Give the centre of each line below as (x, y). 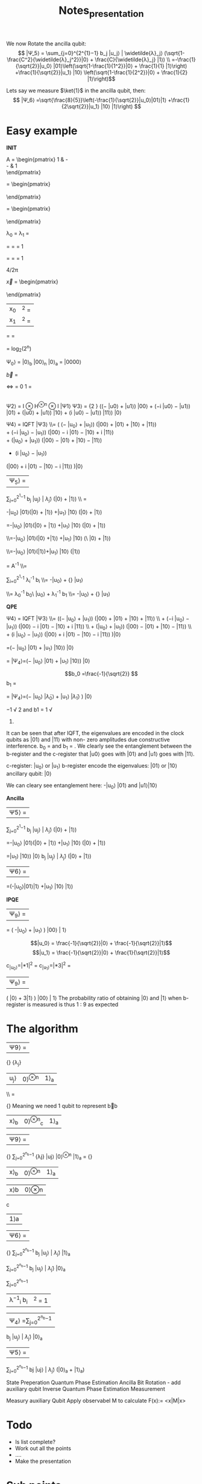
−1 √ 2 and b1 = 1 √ (30, 710)
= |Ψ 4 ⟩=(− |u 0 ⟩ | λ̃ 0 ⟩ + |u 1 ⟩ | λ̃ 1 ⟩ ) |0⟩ (49, 697)
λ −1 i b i (19, 1300)
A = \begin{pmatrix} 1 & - (37, 159)
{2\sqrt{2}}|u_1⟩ (80, 106)
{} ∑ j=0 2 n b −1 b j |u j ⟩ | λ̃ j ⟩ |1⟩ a (38, 1252)
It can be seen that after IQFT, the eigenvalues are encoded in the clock (95, 733)
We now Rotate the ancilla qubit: (46, 44)
